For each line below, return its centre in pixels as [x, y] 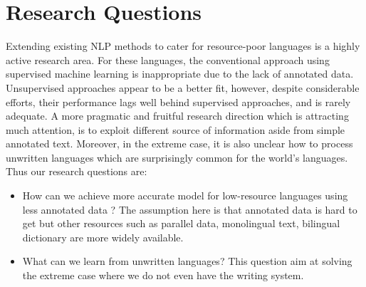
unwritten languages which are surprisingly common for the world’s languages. [177, 157]
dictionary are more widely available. [103, 237]
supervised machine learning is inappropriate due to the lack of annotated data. [180, 74]
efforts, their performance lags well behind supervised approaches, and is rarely [178, 101]
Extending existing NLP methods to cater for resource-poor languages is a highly [183, 46]
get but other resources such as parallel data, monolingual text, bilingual [181, 223]
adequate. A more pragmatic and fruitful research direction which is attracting [177, 116]
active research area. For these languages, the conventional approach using [168, 59]
